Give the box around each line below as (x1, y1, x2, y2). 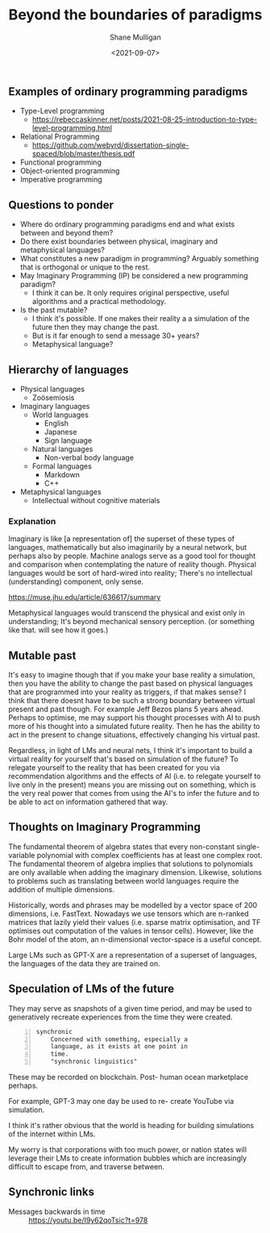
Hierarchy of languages (8, 363, 129, 377)
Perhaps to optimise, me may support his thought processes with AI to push (8, 713, 260, 723)
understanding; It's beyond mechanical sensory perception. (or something (8, 617, 255, 627)
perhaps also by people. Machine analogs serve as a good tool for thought (8, 551, 256, 561)
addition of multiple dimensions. (8, 885, 115, 894)
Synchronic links (8, 1185, 95, 1199)
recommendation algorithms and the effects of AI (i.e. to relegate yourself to (8, 772, 261, 781)
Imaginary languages (19, 401, 90, 410)
